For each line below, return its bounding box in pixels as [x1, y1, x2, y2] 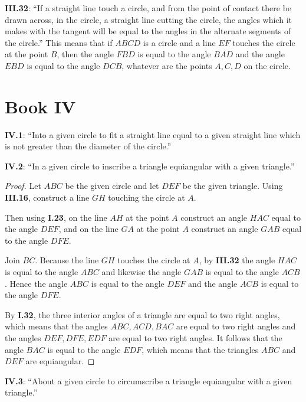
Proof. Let [5, 179, 41, 192]
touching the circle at [108, 191, 185, 204]
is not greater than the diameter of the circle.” [5, 140, 172, 152]
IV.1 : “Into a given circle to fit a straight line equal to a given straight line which [5, 128, 301, 140]
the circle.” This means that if [5, 36, 113, 48]
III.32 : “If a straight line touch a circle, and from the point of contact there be [5, 2, 292, 14]
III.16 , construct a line [5, 191, 90, 204]
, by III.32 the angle [199, 254, 275, 266]
